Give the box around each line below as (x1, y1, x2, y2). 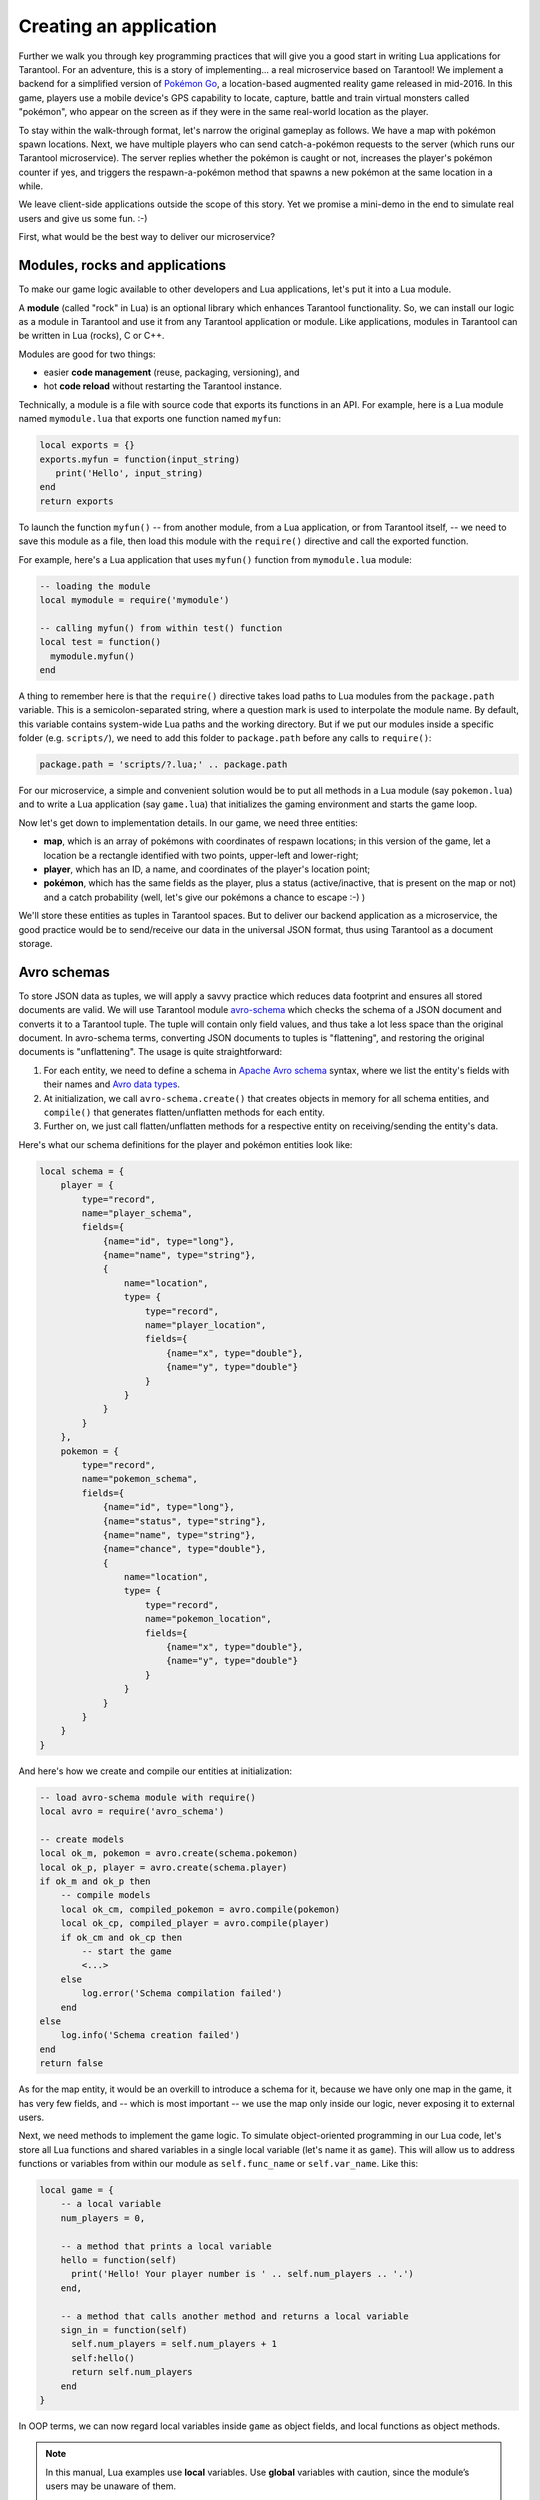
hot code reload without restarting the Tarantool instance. (43, 380, 282, 392)
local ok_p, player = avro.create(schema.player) (39, 1861, 288, 1873)
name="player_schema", (81, 1207, 194, 1219)
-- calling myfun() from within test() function (39, 622, 283, 634)
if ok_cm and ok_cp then (60, 1931, 183, 1943)
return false (39, 2058, 104, 2069)
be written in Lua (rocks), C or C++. (18, 330, 165, 342)
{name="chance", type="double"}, (102, 1543, 267, 1555)
